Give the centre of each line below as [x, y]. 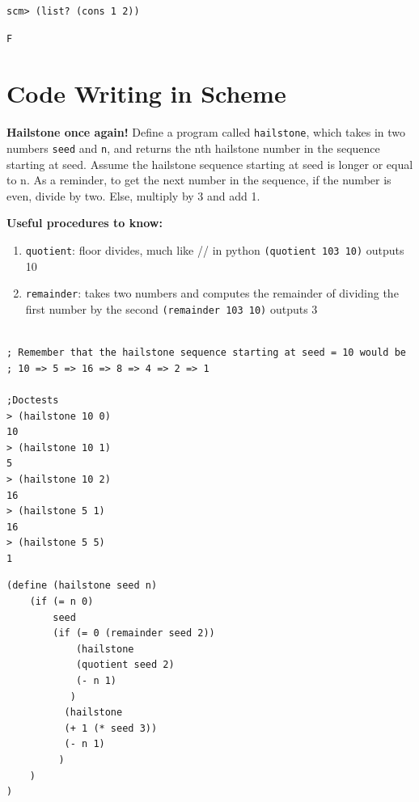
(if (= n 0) [61, 602]
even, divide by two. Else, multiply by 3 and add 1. [133, 195]
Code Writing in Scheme [146, 93]
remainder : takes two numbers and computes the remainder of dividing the [212, 293]
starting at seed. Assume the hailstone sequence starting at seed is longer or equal [210, 164]
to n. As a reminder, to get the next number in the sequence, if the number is [199, 180]
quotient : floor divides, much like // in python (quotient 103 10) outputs [215, 250]
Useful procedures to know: [85, 223]
